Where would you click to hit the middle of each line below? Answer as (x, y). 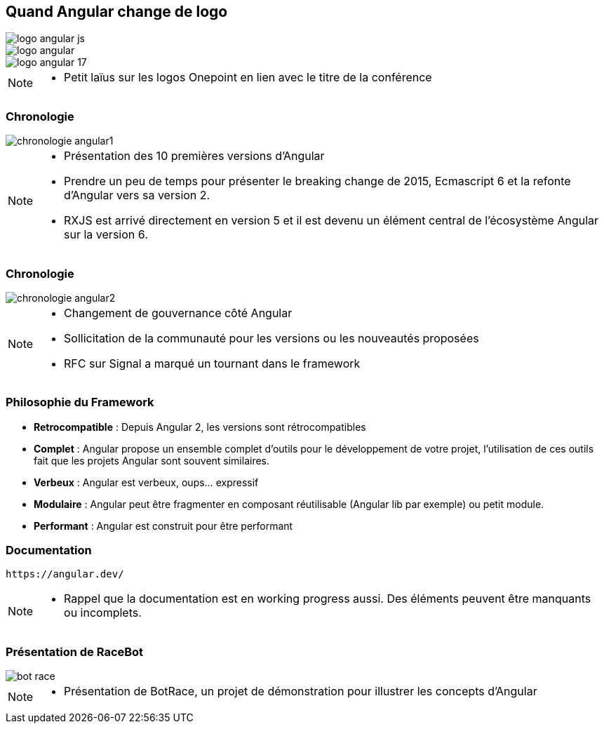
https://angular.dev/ (65, 574)
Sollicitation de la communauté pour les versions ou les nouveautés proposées (271, 338)
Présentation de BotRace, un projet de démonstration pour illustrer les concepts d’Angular (301, 691)
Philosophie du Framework (80, 402)
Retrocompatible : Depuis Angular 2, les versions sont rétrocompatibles (200, 427)
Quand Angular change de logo (117, 12)
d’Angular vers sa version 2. (137, 195)
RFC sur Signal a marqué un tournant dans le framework (212, 363)
